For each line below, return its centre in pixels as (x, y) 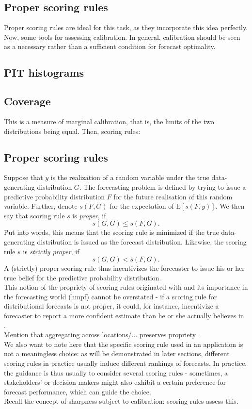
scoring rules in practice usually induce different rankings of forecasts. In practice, (126, 363)
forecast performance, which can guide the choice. (78, 391)
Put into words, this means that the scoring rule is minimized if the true (111, 232)
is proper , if (89, 215)
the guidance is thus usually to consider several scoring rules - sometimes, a (116, 372)
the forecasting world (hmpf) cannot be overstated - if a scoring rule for (110, 296)
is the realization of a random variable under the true (130, 177)
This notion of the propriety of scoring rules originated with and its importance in (126, 287)
